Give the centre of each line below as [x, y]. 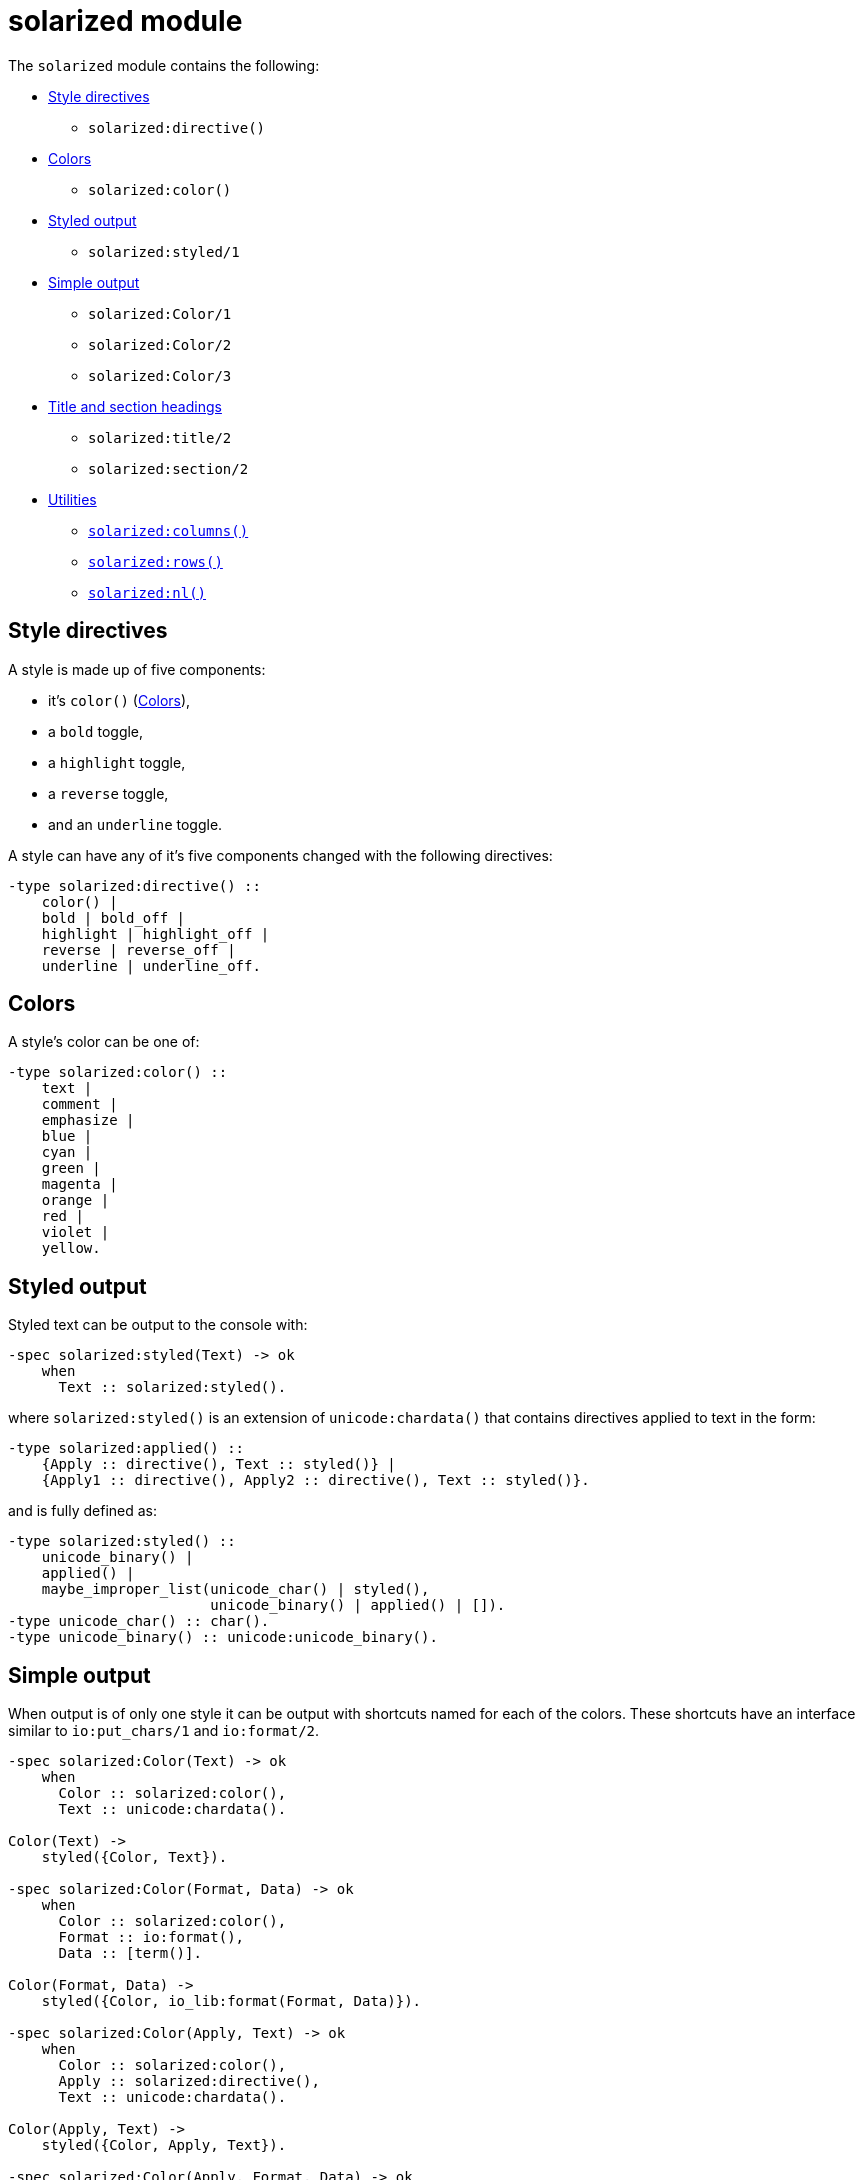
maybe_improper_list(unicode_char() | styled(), [235, 1589]
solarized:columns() [168, 530]
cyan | [67, 1152]
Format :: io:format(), [151, 1937]
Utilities [72, 499]
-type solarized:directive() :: [134, 885]
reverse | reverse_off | [138, 949]
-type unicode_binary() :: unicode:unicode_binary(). [223, 1637]
